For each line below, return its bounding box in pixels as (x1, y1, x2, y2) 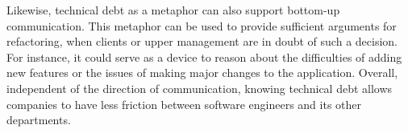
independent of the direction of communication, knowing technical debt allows (6, 79, 393, 96)
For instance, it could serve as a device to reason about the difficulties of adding (6, 48, 402, 65)
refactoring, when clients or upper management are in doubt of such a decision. (6, 33, 398, 50)
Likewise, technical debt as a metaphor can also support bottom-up (6, 2, 340, 18)
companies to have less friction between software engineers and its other (6, 95, 362, 112)
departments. (6, 111, 71, 128)
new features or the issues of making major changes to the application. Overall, (6, 64, 398, 81)
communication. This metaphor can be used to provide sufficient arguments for (6, 17, 397, 34)
